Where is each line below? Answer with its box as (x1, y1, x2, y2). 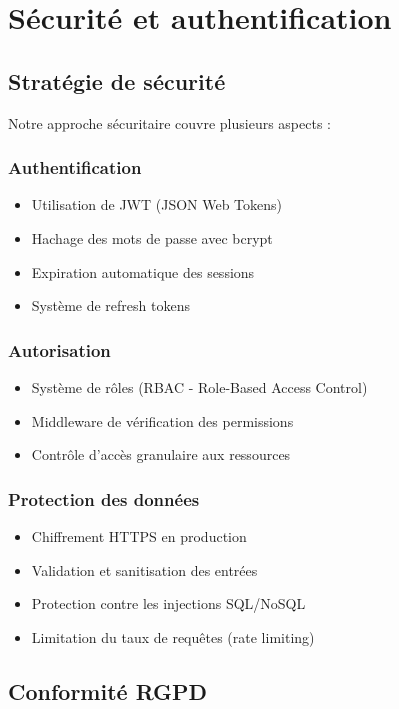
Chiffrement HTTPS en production (31, 525, 247, 546)
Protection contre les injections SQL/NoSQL (31, 593, 306, 614)
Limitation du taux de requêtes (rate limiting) (31, 626, 315, 647)
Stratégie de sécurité (8, 65, 226, 96)
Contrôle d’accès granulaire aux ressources (31, 444, 291, 465)
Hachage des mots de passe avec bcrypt (31, 227, 273, 248)
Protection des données (8, 486, 200, 511)
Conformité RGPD (8, 675, 208, 706)
